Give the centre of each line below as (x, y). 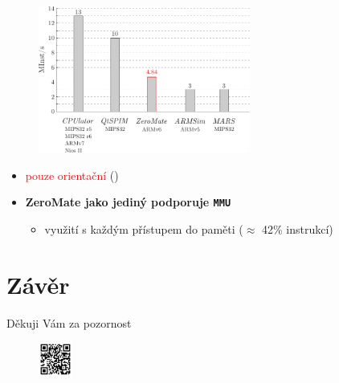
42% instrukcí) (297, 228)
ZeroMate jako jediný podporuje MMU (128, 202)
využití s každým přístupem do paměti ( (144, 228)
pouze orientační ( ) (72, 175)
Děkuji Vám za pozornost (69, 322)
